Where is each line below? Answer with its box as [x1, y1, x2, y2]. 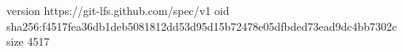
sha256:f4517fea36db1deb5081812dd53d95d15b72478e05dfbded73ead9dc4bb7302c [6, 17, 397, 34]
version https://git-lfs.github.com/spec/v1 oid [6, 2, 230, 18]
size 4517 [6, 33, 50, 50]
